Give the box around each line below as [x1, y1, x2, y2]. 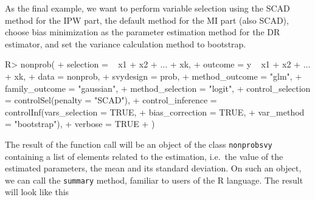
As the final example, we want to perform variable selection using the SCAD [5, 2, 290, 14]
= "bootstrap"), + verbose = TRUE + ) [5, 117, 155, 130]
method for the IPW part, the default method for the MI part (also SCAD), [5, 13, 289, 26]
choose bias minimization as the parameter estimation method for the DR [5, 26, 280, 38]
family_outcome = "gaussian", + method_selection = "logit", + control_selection [5, 81, 311, 94]
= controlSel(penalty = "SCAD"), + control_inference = [5, 94, 217, 106]
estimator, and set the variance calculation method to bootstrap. [5, 37, 246, 50]
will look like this [5, 185, 69, 198]
